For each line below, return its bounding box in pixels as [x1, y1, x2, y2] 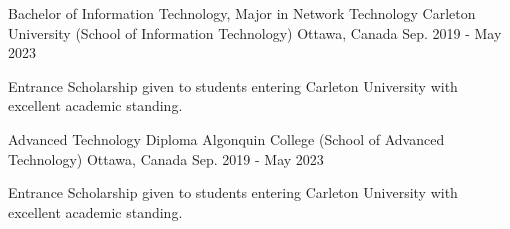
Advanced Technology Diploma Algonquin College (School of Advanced [8, 128, 445, 149]
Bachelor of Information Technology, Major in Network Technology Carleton [8, 3, 476, 23]
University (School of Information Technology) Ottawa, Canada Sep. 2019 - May [8, 22, 502, 43]
